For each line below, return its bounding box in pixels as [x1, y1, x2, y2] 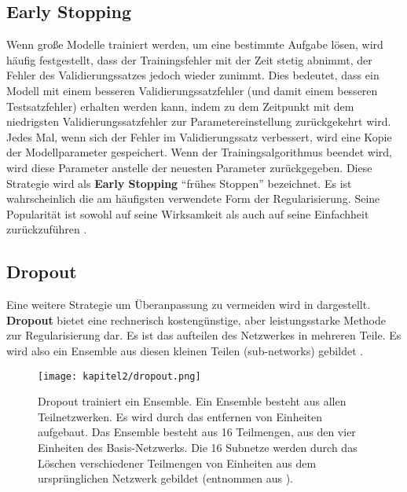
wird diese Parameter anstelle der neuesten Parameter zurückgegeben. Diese [6, 159, 372, 175]
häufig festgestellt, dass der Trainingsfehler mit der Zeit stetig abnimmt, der [6, 51, 372, 68]
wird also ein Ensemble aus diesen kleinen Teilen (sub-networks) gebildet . [6, 342, 364, 358]
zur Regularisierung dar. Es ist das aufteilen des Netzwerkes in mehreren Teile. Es [6, 327, 401, 343]
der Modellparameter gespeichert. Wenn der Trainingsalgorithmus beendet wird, [6, 144, 392, 160]
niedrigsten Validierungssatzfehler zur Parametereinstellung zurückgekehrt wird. [6, 113, 391, 130]
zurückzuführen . [6, 221, 87, 237]
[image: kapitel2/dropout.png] [38, 370, 201, 382]
